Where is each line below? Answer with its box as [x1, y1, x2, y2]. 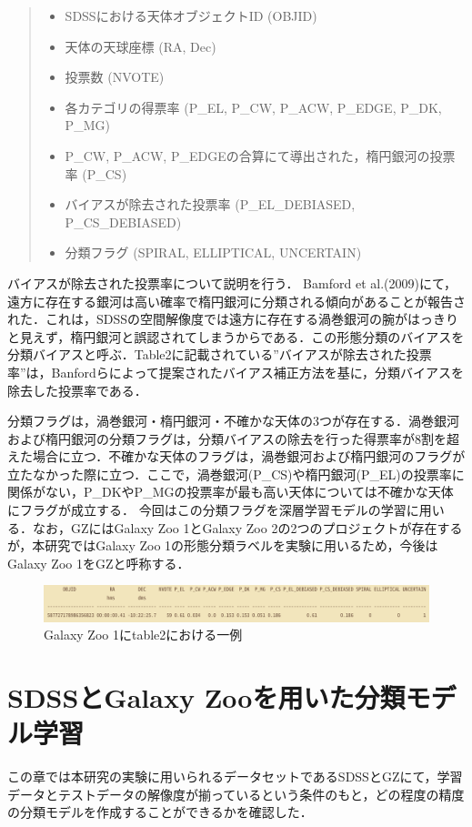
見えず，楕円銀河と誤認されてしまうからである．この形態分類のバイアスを [19, 327, 465, 346]
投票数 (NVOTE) [65, 67, 165, 86]
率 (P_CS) [65, 164, 127, 183]
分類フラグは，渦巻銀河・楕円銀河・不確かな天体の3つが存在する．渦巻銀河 [7, 411, 459, 430]
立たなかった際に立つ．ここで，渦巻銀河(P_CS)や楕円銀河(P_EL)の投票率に [7, 464, 465, 483]
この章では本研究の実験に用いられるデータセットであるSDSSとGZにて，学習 [7, 767, 463, 786]
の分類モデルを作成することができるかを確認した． [7, 802, 313, 822]
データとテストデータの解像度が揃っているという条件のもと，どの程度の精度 [7, 784, 465, 803]
